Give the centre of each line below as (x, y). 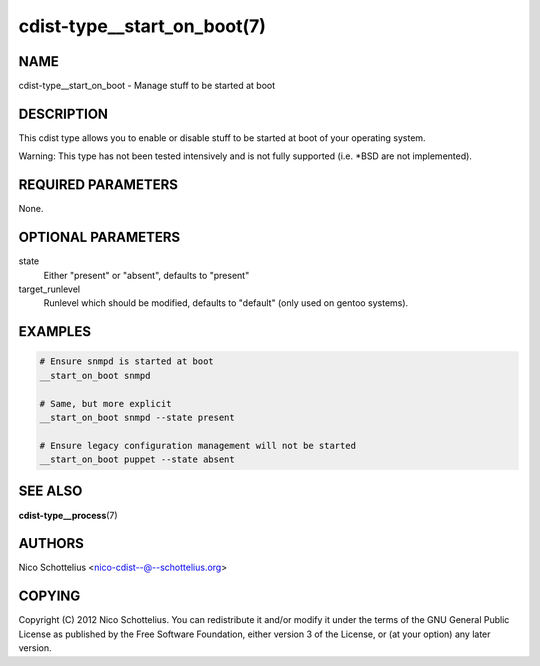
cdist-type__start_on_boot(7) (142, 26)
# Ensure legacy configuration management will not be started (198, 445)
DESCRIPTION (63, 113)
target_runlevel (49, 289)
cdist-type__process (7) (68, 515)
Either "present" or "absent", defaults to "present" (146, 275)
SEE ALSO (50, 491)
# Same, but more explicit (105, 403)
